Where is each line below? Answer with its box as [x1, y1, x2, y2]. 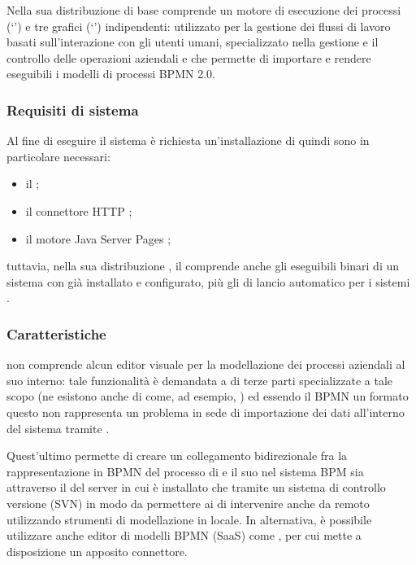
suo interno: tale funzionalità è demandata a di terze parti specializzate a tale [6, 371, 393, 388]
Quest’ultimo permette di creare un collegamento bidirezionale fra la [6, 447, 348, 464]
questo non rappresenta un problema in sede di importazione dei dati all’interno [6, 403, 405, 420]
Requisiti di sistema [6, 99, 139, 120]
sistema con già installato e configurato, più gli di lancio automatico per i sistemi [6, 273, 410, 290]
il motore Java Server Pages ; [25, 230, 171, 247]
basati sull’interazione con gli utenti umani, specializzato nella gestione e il [6, 33, 379, 50]
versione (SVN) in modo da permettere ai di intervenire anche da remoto [6, 494, 370, 511]
